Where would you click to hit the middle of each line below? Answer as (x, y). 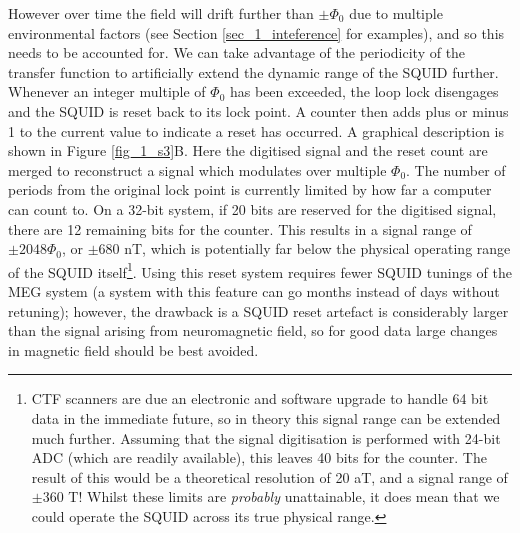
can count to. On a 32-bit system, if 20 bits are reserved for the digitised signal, (252, 208)
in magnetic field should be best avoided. (133, 349)
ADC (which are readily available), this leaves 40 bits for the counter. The (259, 457)
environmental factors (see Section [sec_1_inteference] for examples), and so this (256, 32)
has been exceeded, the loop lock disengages (364, 91)
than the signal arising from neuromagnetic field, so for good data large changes (253, 330)
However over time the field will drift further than (161, 13)
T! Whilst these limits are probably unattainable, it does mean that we (284, 496)
